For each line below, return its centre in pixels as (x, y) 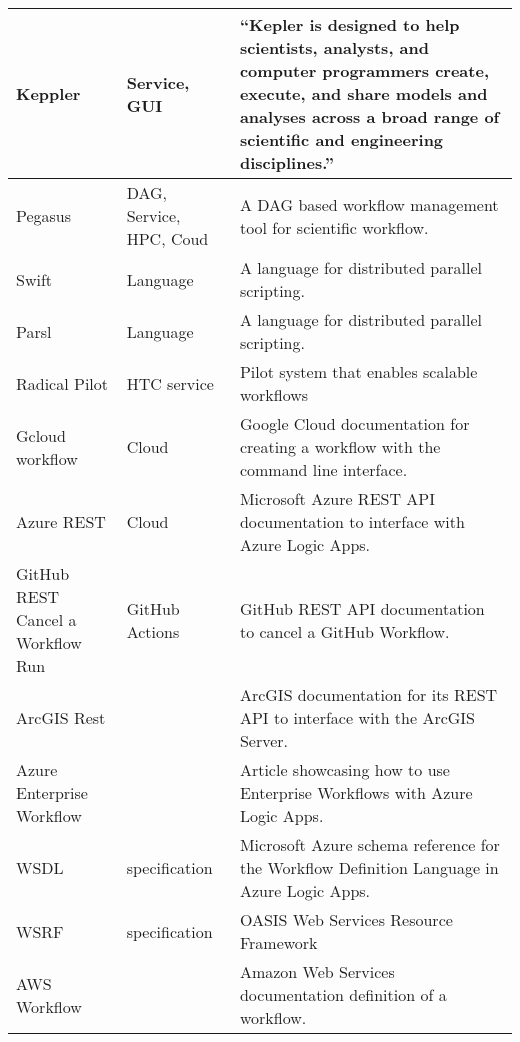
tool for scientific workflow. (334, 227)
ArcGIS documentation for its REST (368, 694)
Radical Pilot (62, 383)
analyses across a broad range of (369, 116)
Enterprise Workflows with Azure (356, 792)
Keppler (48, 93)
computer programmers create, (364, 70)
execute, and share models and (363, 93)
